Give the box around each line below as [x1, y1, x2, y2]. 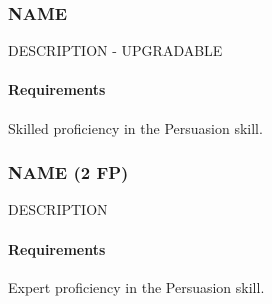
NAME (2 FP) [8, 160, 129, 185]
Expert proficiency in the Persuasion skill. [8, 276, 265, 297]
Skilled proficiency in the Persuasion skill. [8, 117, 263, 138]
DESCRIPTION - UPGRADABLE [8, 40, 223, 61]
